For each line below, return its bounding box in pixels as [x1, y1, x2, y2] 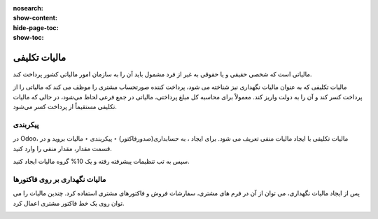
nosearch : [13, 4, 43, 12]
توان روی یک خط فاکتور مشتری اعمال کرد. [13, 199, 125, 207]
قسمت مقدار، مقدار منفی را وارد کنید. [13, 144, 112, 153]
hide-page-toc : [13, 23, 59, 31]
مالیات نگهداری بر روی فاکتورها [13, 174, 106, 184]
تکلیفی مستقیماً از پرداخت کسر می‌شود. [13, 102, 117, 111]
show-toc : [13, 34, 44, 42]
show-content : [13, 14, 57, 22]
